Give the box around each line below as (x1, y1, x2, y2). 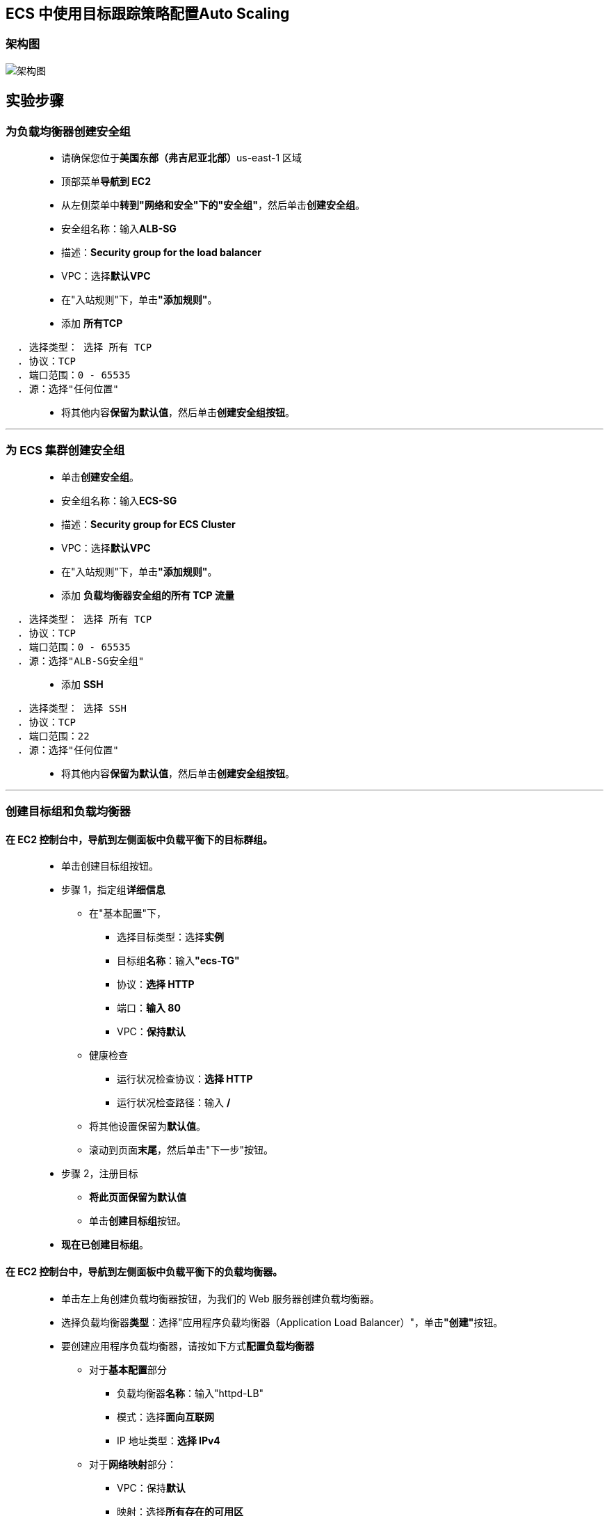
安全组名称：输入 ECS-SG (61, 494, 177, 506)
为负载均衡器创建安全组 (6, 124, 131, 138)
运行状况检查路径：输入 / (117, 1096, 231, 1109)
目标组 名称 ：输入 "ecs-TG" (117, 955, 240, 967)
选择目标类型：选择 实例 (117, 931, 224, 943)
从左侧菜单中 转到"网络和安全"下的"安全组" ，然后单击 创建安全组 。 (61, 199, 365, 212)
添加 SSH (61, 678, 104, 690)
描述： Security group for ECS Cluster (61, 518, 236, 530)
